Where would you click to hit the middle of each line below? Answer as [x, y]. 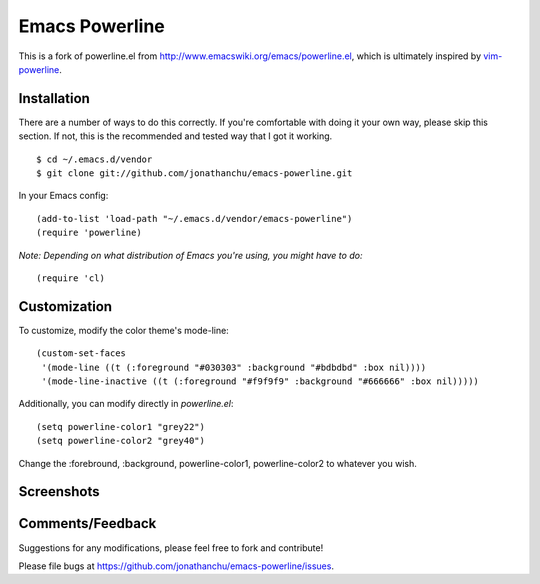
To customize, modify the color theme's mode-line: [123, 330]
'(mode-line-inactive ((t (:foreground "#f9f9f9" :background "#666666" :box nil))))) [260, 381]
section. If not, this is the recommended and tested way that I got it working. [175, 136]
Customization [65, 306]
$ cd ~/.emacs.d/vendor [94, 159]
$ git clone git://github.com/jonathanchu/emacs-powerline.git [194, 173]
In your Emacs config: [63, 196]
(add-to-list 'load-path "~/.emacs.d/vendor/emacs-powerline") [194, 218]
